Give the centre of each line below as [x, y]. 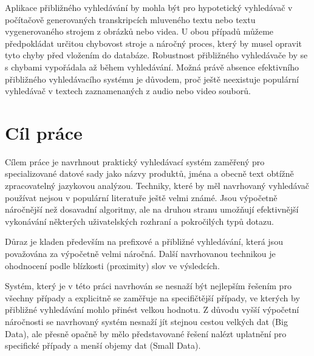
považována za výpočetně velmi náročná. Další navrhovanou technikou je [140, 254]
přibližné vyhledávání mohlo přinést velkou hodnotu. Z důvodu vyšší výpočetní [152, 310]
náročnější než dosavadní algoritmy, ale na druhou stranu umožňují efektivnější [152, 209]
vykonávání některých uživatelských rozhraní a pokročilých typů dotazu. [139, 221]
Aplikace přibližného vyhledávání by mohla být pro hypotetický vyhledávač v [149, 7]
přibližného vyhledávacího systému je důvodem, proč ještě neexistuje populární [152, 79]
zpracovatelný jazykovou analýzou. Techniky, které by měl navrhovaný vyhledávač [157, 186]
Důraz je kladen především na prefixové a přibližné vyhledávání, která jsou [144, 241]
